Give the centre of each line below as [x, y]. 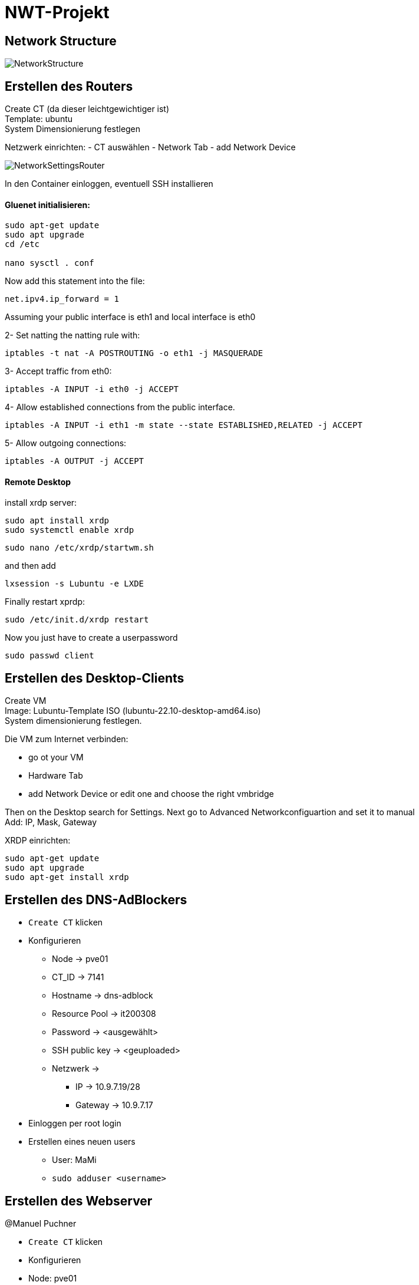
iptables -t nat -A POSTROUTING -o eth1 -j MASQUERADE [134, 353]
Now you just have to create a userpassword [91, 638]
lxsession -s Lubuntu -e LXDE [75, 584]
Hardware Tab [56, 776]
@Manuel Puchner [41, 1223]
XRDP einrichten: [38, 841]
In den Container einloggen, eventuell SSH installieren [109, 184]
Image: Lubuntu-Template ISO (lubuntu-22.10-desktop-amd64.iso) [133, 711]
